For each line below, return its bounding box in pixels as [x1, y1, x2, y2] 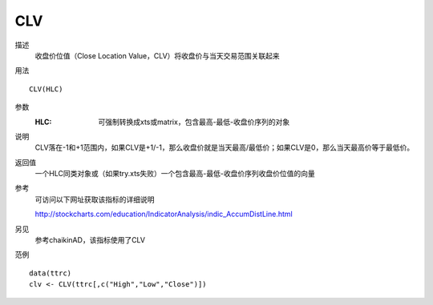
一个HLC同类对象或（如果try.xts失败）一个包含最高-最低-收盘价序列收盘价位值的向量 [34, 169, 316, 179]
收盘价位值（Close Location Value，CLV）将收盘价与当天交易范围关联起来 [34, 50, 280, 60]
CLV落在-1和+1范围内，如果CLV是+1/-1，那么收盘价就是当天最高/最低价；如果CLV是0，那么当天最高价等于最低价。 [34, 142, 415, 152]
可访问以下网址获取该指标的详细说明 [34, 195, 155, 204]
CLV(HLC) [29, 84, 63, 94]
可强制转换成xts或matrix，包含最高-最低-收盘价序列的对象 [98, 117, 290, 126]
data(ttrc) [29, 268, 72, 278]
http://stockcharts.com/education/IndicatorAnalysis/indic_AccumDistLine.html [34, 209, 293, 219]
